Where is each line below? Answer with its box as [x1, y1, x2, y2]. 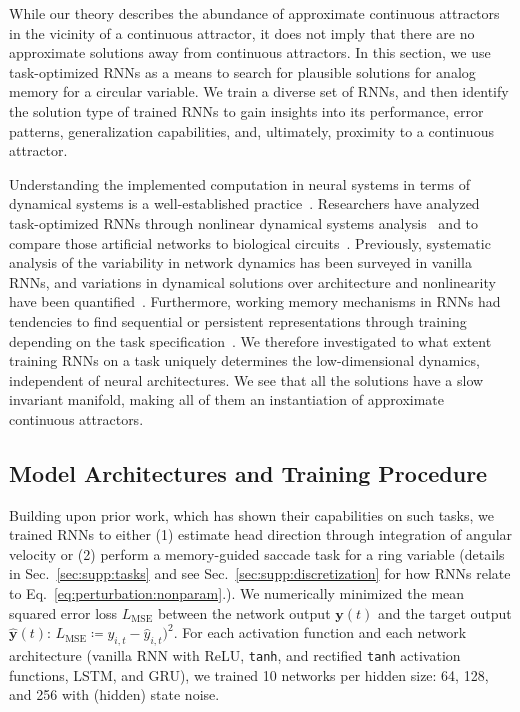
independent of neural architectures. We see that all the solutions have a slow [9, 369, 484, 390]
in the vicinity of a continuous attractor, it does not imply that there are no [9, 22, 475, 43]
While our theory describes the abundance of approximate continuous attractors [9, 3, 500, 23]
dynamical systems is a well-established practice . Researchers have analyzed [9, 193, 480, 214]
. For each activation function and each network [173, 622, 467, 643]
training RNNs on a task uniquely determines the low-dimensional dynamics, [9, 350, 480, 371]
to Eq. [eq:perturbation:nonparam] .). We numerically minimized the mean [9, 583, 465, 604]
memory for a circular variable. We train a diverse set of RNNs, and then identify [9, 81, 509, 102]
